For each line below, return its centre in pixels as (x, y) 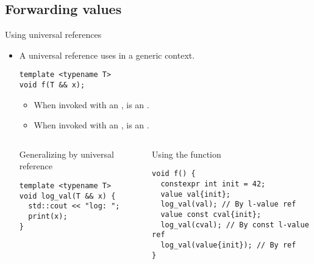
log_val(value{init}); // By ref (228, 245)
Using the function (187, 154)
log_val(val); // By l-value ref (228, 204)
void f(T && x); (52, 85)
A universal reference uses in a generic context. (107, 55)
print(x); (48, 217)
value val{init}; (195, 194)
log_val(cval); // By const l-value (235, 225)
